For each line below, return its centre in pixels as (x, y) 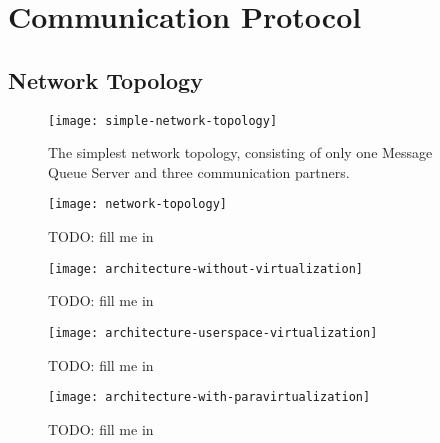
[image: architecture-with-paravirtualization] (209, 397)
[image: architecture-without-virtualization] (205, 268)
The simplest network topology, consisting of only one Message (240, 152)
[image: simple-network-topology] (163, 120)
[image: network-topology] (137, 204)
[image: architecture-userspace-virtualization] (213, 332)
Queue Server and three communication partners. (199, 171)
